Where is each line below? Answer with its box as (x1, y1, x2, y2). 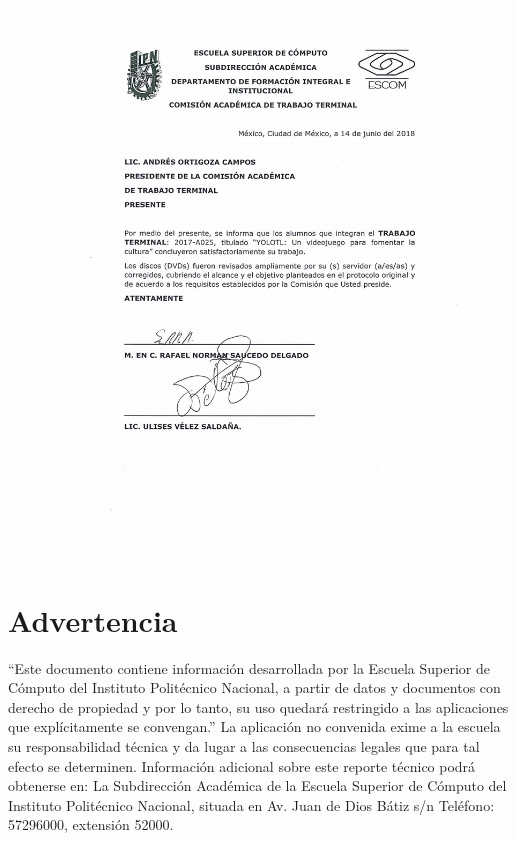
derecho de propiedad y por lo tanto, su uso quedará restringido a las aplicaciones (8, 696, 509, 717)
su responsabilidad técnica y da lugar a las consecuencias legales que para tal (8, 735, 480, 756)
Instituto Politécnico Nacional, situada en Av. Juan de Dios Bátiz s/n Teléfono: (8, 794, 495, 815)
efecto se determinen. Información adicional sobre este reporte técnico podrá (8, 755, 476, 776)
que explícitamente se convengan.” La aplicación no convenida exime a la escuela (8, 716, 501, 737)
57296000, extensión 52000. (8, 814, 174, 835)
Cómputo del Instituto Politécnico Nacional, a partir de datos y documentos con (8, 677, 501, 698)
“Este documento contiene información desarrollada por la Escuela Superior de (8, 657, 490, 678)
